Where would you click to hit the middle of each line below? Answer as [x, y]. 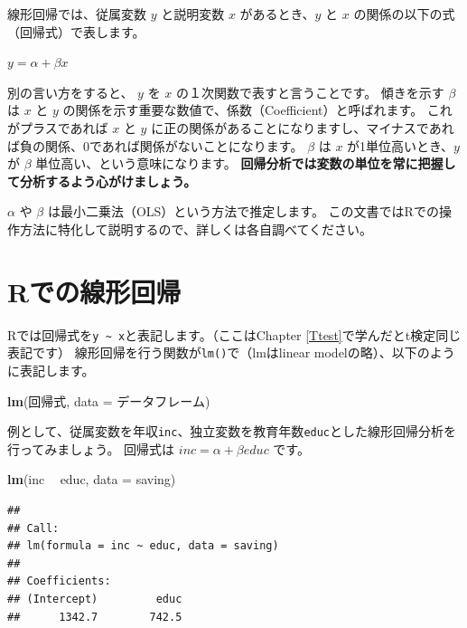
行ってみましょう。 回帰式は [91, 448]
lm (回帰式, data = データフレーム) [109, 400]
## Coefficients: [59, 581]
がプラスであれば [58, 127]
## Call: [33, 528]
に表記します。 [51, 370]
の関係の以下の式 [404, 14]
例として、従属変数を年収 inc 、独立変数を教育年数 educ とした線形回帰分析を [232, 431]
